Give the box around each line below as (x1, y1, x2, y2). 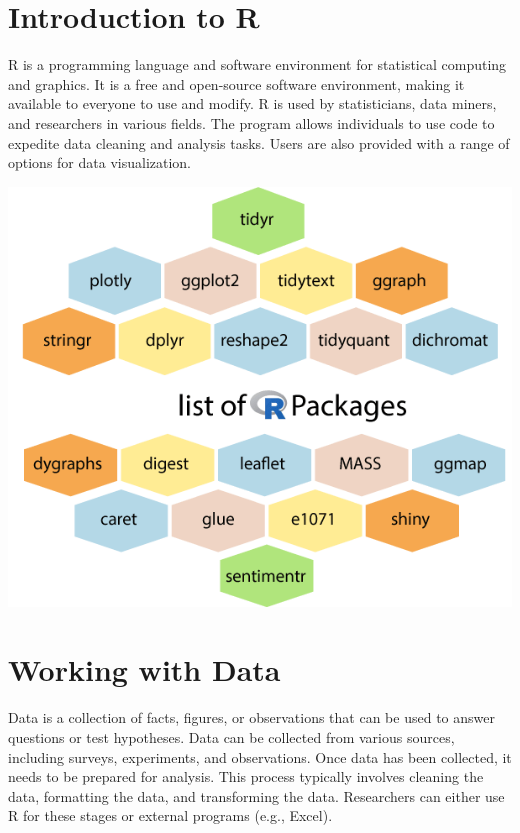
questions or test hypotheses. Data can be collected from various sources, (8, 727, 455, 747)
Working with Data (8, 649, 281, 690)
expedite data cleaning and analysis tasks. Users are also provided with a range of (8, 132, 510, 153)
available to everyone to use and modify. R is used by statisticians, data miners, (8, 93, 497, 114)
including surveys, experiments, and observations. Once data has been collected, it (8, 746, 512, 767)
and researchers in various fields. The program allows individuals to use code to (8, 112, 495, 133)
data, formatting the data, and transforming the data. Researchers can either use (8, 785, 505, 806)
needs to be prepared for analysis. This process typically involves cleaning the (8, 766, 484, 787)
